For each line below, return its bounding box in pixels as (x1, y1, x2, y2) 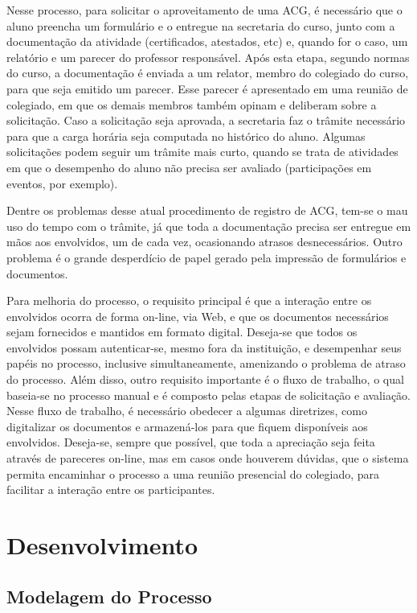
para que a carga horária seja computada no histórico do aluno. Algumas (6, 127, 366, 144)
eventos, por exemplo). (6, 175, 118, 191)
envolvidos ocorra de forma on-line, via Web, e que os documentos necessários (6, 307, 389, 324)
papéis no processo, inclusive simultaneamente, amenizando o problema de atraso (6, 355, 406, 372)
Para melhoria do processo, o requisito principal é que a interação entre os (6, 292, 372, 309)
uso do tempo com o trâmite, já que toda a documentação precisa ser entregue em (6, 217, 411, 234)
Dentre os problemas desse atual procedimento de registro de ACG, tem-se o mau (6, 202, 408, 219)
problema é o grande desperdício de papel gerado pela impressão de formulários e (6, 249, 407, 265)
